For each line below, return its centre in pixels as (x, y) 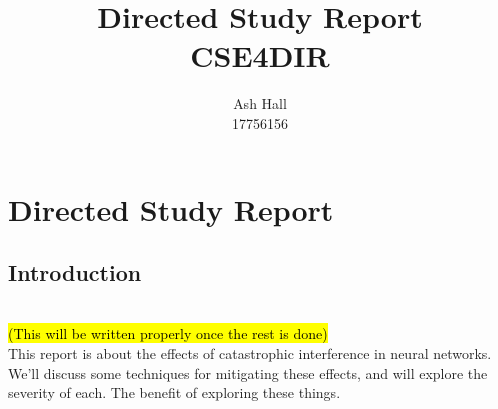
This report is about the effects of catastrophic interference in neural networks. (250, 353)
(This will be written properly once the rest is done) (168, 333)
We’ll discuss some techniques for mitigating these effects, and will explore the (248, 372)
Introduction (75, 272)
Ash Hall (260, 103)
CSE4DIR (260, 55)
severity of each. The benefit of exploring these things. (174, 392)
